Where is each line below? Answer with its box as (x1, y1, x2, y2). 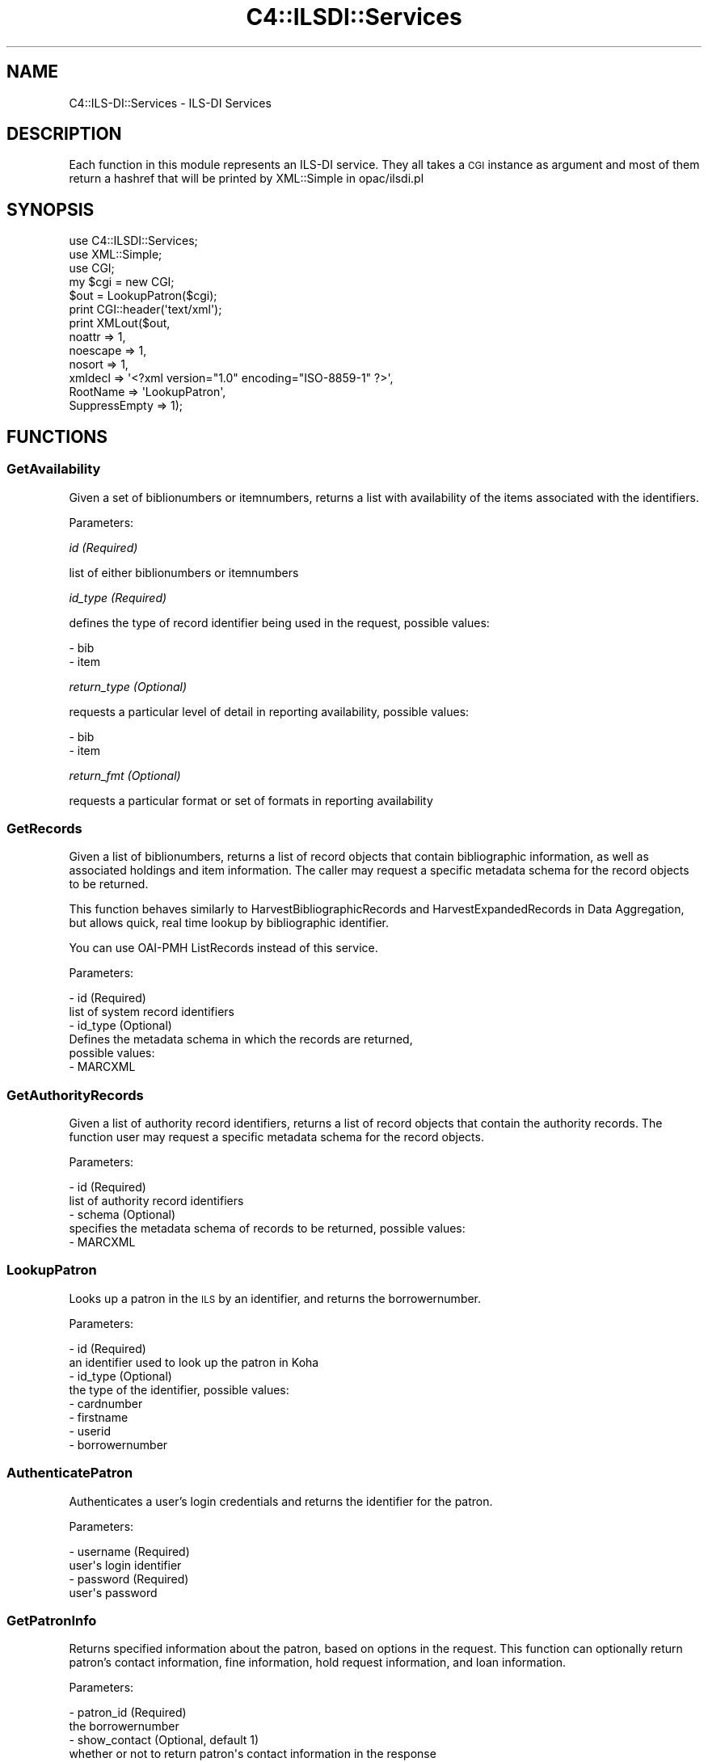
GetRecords (6, 820, 82, 837)
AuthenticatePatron (6, 1465, 133, 1482)
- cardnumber (69, 1396, 143, 1410)
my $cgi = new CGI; (69, 275, 175, 289)
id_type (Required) (69, 590, 167, 605)
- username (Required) (69, 1544, 190, 1558)
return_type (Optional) (69, 679, 187, 693)
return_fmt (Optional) (69, 768, 181, 782)
